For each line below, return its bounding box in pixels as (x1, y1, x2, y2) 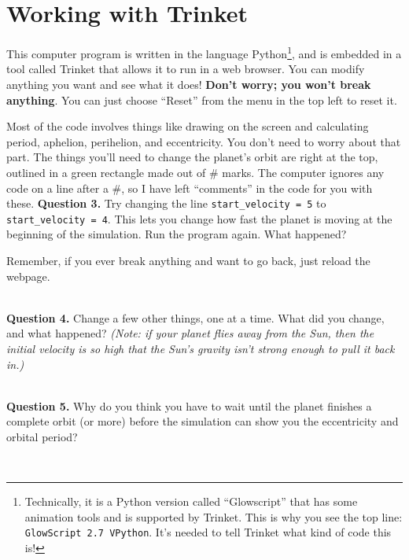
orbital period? (6, 428, 78, 444)
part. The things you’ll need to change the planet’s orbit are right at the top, (6, 149, 378, 165)
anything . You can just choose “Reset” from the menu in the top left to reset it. (6, 91, 397, 108)
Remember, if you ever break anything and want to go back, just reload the (6, 252, 370, 269)
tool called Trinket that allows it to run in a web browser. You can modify (6, 61, 365, 77)
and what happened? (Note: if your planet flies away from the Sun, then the (6, 325, 374, 341)
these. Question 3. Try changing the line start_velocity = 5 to (6, 195, 326, 212)
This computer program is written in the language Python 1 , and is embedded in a (6, 43, 402, 61)
